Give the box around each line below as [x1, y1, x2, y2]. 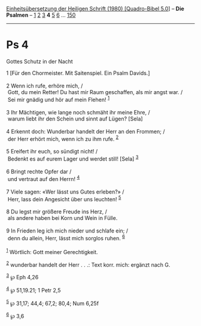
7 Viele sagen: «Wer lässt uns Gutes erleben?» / [6, 188, 124, 195]
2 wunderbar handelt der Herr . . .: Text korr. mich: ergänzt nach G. [6, 260, 170, 268]
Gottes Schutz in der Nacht [6, 58, 73, 65]
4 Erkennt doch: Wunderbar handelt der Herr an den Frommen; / [6, 128, 165, 135]
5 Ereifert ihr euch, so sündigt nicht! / [6, 148, 98, 155]
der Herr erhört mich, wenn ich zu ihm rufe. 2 [7, 134, 119, 143]
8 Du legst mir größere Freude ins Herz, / [6, 208, 108, 215]
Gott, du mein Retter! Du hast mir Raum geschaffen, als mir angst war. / [7, 88, 183, 95]
